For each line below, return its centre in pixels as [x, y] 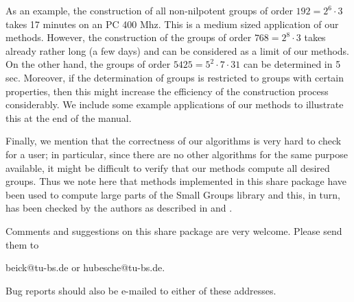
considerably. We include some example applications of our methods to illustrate [175, 104]
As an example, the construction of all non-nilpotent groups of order [149, 10]
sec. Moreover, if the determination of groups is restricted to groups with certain [175, 77]
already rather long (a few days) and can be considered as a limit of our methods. [178, 50]
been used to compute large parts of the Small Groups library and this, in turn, [173, 194]
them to [22, 244]
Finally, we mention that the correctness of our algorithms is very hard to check [174, 141]
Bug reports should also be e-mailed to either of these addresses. [141, 290]
